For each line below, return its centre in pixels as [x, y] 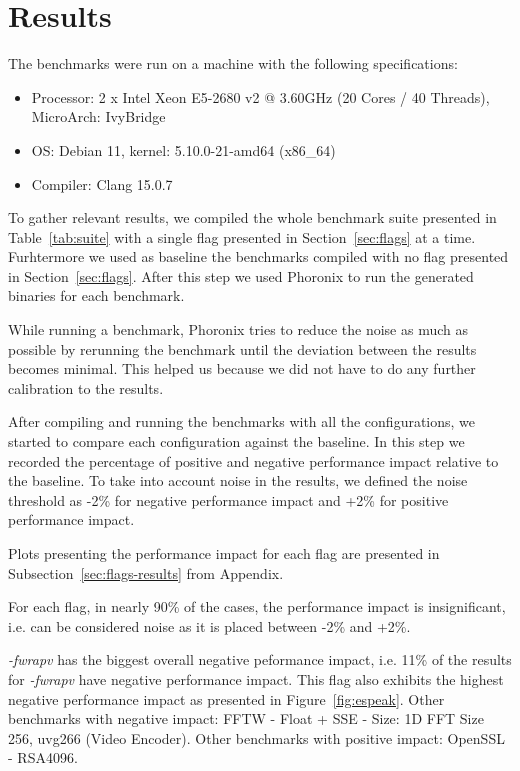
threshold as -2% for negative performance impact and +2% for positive [228, 499]
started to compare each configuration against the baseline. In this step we [236, 441]
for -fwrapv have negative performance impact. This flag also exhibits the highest [256, 678]
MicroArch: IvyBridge [98, 116]
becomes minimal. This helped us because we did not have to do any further [242, 368]
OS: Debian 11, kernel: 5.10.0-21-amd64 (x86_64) [183, 149]
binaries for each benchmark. [96, 295]
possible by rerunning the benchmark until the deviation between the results [242, 348]
